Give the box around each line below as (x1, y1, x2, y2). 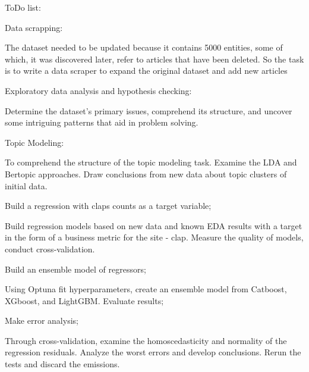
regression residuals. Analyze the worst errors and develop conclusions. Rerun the (5, 346, 301, 358)
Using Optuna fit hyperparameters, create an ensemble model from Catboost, (5, 283, 287, 295)
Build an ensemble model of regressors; (5, 262, 146, 275)
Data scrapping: (5, 21, 63, 33)
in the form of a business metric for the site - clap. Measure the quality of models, (5, 231, 304, 243)
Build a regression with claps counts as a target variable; (5, 199, 212, 212)
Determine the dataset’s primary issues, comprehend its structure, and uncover (5, 104, 292, 117)
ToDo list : (5, 1, 41, 13)
